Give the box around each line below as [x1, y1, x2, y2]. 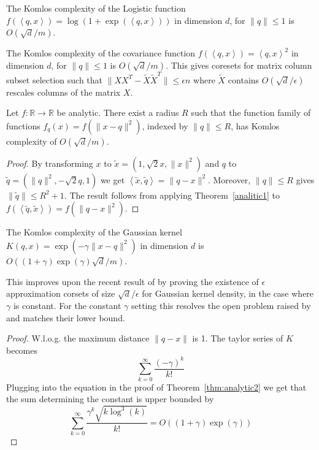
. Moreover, [207, 173, 251, 186]
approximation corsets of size [6, 287, 115, 300]
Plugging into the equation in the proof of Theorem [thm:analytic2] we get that [6, 380, 307, 393]
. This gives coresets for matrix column [166, 58, 312, 71]
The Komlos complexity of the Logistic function [6, 2, 186, 14]
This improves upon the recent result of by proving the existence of [6, 275, 259, 288]
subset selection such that [6, 73, 103, 86]
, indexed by [142, 119, 188, 132]
